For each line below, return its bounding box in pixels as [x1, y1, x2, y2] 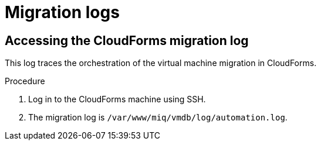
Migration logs [5, 2, 120, 22]
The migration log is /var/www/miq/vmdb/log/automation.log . [28, 112, 288, 123]
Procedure [5, 76, 45, 87]
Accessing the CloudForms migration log [5, 33, 249, 48]
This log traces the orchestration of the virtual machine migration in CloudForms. [5, 58, 317, 68]
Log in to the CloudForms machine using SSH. [28, 94, 206, 105]
